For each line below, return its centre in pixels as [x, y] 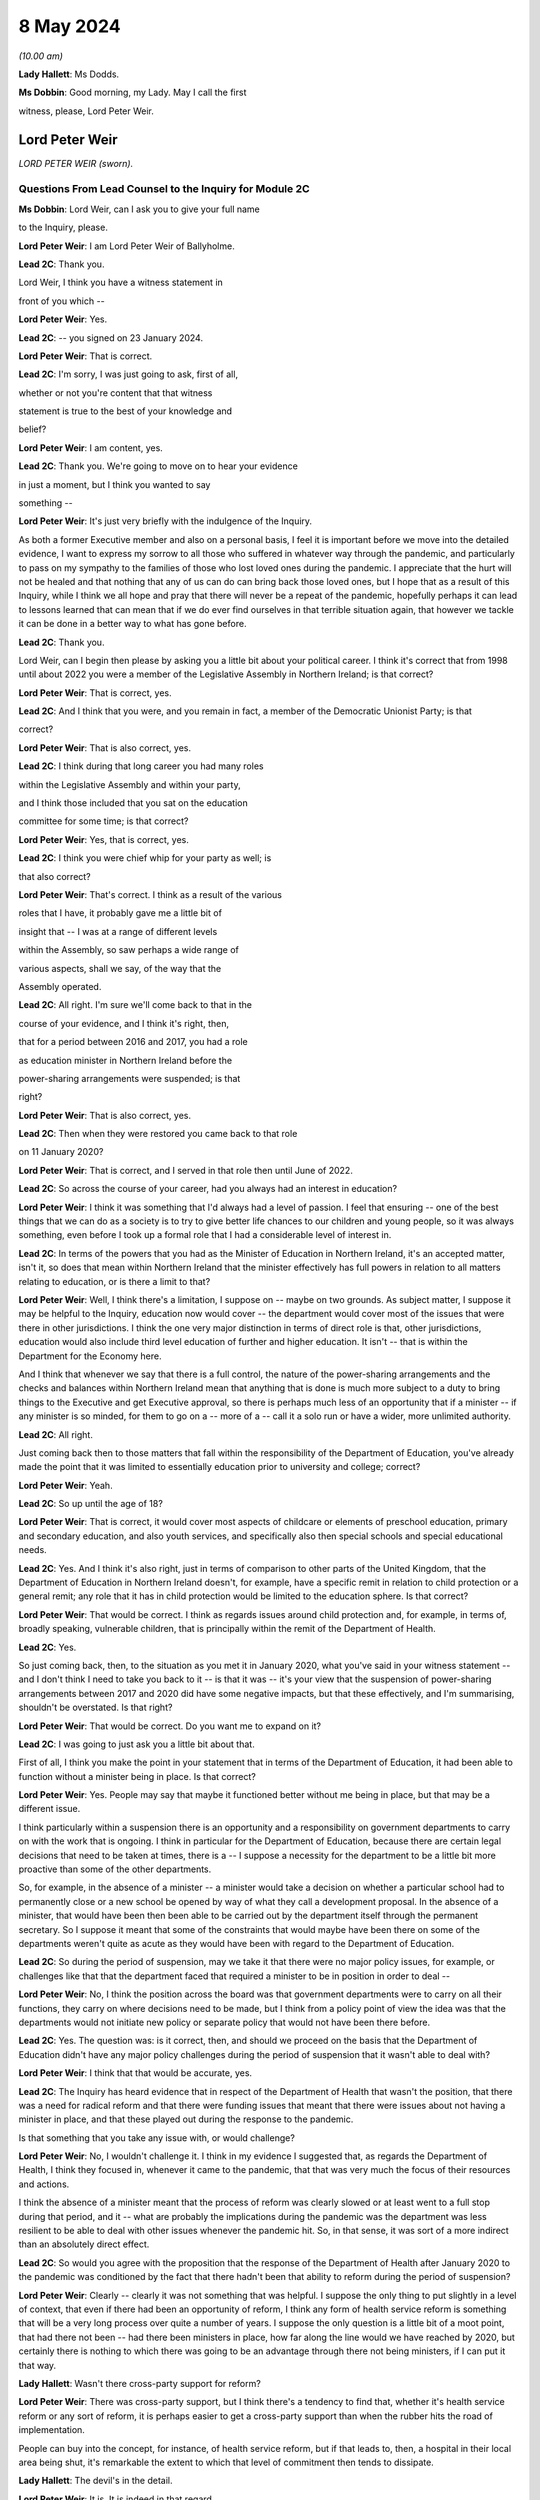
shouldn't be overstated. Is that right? [95, 1707]
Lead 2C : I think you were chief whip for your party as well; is [145, 858]
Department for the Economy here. [90, 1356]
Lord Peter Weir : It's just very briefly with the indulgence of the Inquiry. [165, 521]
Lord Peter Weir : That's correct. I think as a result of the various [150, 894]
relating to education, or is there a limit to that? [114, 1281]
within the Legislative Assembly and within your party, [129, 784]
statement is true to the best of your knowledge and [125, 411]
